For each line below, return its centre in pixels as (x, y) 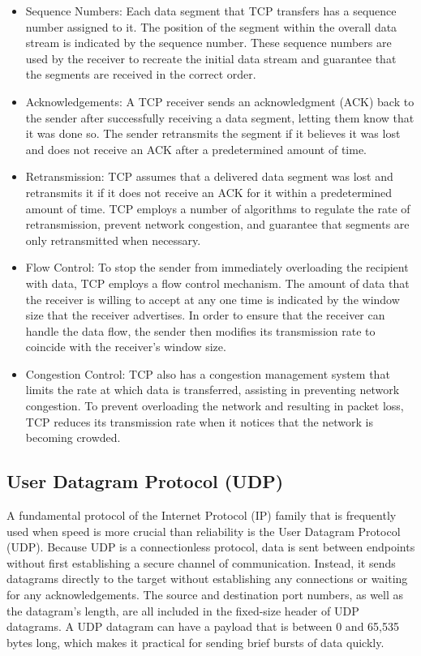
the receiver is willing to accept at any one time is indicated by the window (213, 299)
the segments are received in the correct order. (141, 74)
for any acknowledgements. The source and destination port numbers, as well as (205, 595)
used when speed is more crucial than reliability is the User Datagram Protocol (204, 531)
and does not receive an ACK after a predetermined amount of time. (196, 149)
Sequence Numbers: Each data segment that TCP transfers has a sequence (211, 11)
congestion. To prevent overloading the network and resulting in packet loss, (215, 406)
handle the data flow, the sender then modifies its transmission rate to (200, 330)
